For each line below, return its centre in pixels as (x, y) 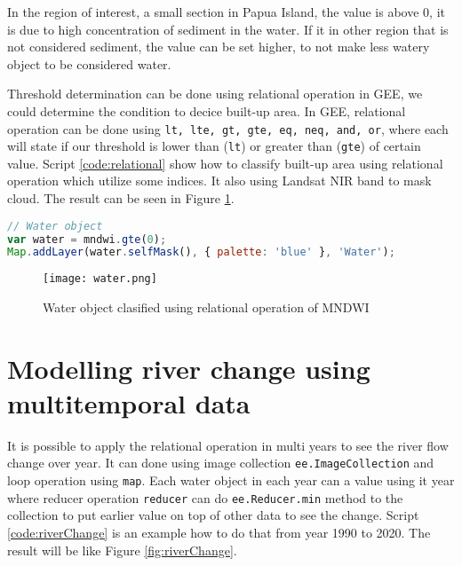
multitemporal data (129, 402)
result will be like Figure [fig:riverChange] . (122, 550)
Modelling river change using (189, 368)
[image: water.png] (100, 279)
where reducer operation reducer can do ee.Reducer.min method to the (205, 497)
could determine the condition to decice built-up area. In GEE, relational (207, 110)
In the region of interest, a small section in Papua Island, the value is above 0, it (226, 12)
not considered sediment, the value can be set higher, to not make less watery (219, 47)
